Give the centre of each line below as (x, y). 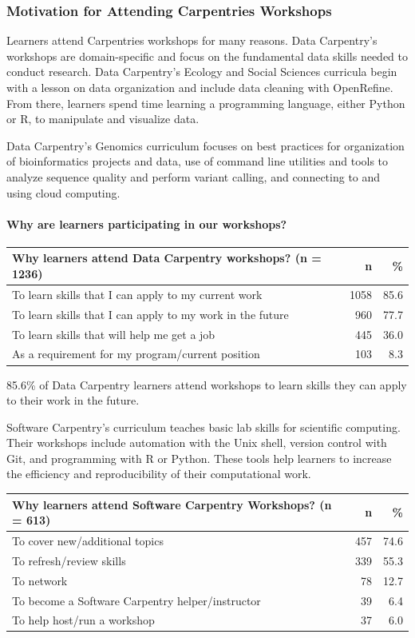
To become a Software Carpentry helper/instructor (136, 600)
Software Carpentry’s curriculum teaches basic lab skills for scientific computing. (204, 427)
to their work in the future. (73, 400)
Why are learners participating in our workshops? (147, 223)
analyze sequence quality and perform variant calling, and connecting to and (194, 176)
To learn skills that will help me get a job (114, 334)
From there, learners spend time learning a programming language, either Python (206, 103)
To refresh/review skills (69, 560)
